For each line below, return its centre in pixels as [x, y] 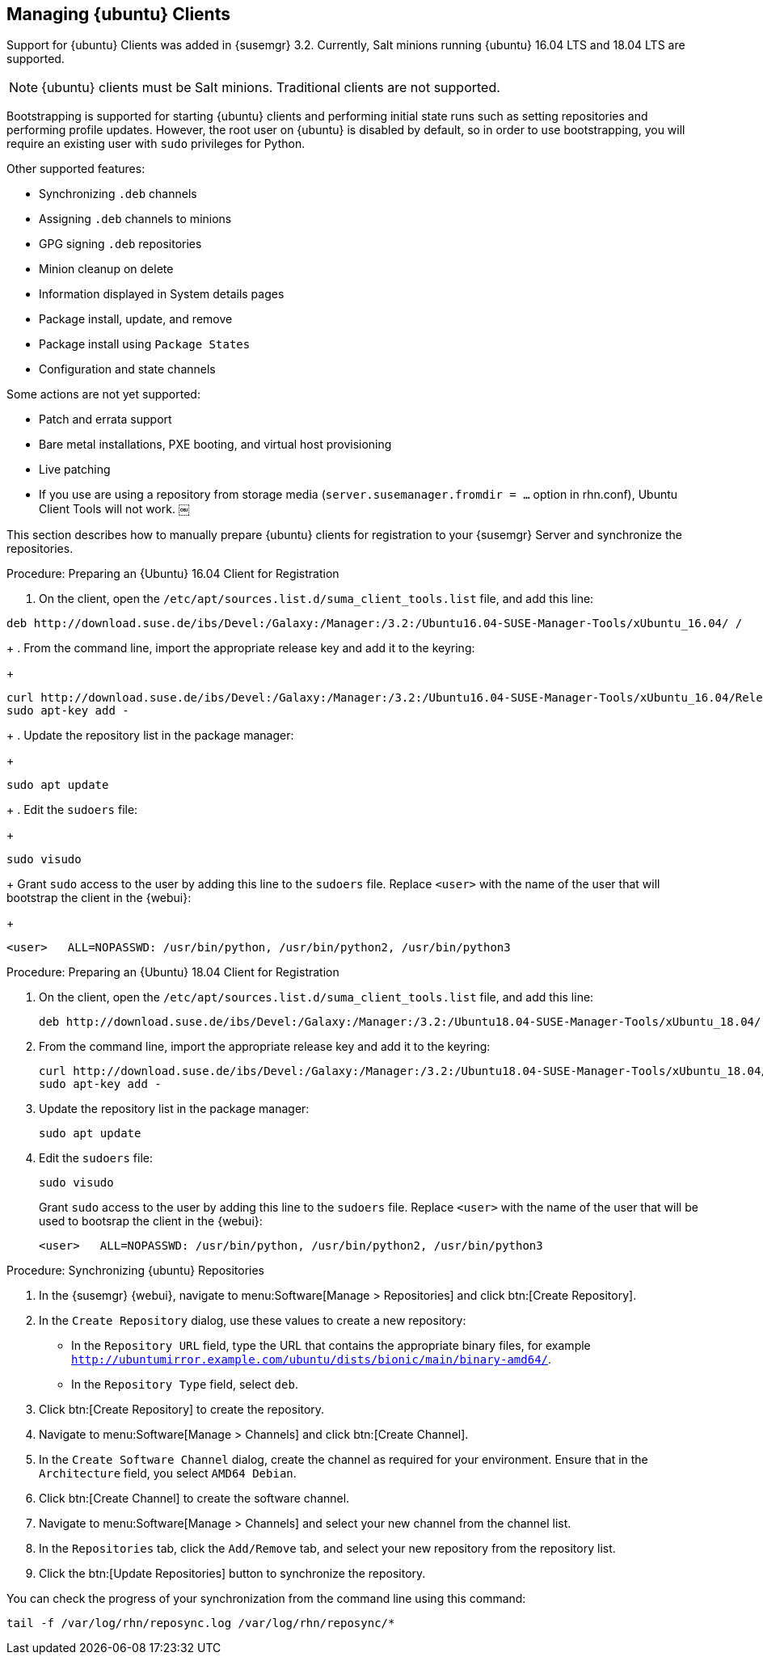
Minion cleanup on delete [106, 269]
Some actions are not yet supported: [103, 394]
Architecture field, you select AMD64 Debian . [168, 1473]
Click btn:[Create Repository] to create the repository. [182, 1410]
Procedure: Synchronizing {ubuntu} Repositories [135, 1271]
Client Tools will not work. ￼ [114, 509]
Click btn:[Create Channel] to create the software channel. [194, 1499]
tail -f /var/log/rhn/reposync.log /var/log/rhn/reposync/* [201, 1623]
